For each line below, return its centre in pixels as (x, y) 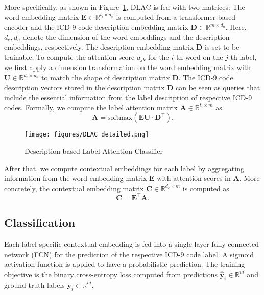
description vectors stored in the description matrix (85, 87)
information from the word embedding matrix (76, 178)
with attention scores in (194, 178)
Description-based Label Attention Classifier (94, 151)
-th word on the (198, 56)
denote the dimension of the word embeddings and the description (126, 37)
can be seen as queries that (218, 87)
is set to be (222, 47)
